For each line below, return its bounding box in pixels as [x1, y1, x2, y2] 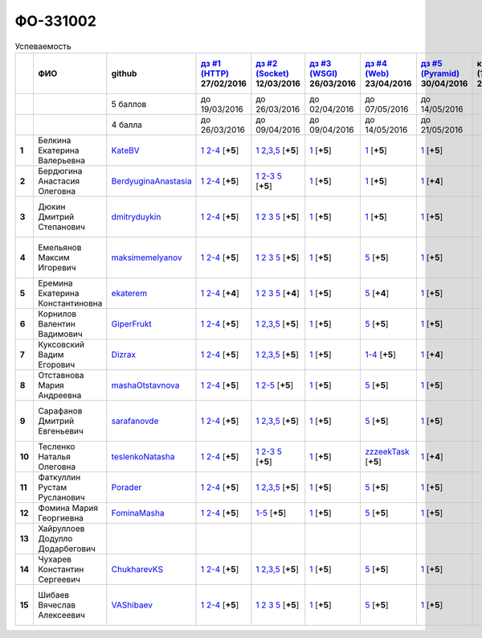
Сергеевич [37, 574, 80, 585]
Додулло [37, 533, 73, 544]
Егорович [37, 359, 76, 370]
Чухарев [37, 554, 72, 565]
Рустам [37, 481, 67, 492]
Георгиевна [37, 512, 84, 523]
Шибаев [37, 589, 70, 600]
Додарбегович [37, 543, 96, 554]
